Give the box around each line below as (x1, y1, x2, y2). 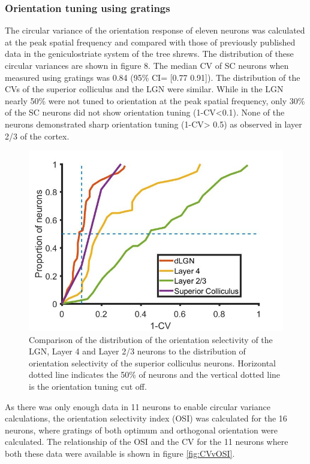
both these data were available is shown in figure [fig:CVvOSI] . (5, 447, 235, 459)
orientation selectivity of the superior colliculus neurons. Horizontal (29, 356, 276, 369)
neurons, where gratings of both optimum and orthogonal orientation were (5, 423, 278, 436)
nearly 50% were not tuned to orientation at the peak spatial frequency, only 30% (5, 94, 305, 107)
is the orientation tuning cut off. (29, 380, 147, 392)
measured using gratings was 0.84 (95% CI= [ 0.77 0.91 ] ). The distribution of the (5, 71, 300, 83)
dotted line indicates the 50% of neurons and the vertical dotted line (29, 368, 281, 381)
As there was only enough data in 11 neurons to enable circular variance (5, 400, 270, 413)
